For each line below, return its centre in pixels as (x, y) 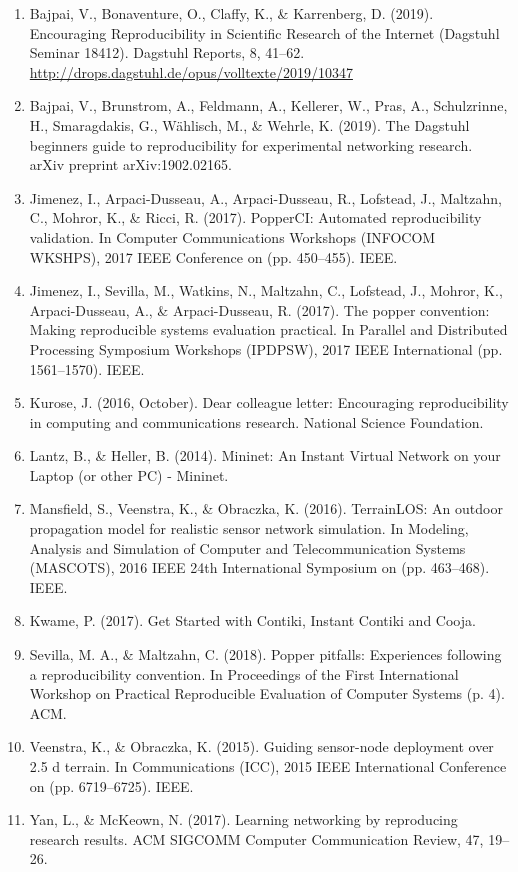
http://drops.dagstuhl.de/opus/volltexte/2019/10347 (191, 71)
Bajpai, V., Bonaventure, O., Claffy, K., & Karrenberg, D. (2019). (231, 13)
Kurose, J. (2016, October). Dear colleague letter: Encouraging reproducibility (269, 402)
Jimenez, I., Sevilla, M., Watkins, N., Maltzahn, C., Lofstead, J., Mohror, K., (266, 290)
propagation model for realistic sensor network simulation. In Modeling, (249, 528)
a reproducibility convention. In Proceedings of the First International (244, 673)
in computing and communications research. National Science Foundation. (256, 421)
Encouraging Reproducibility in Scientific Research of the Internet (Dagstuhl (264, 32)
